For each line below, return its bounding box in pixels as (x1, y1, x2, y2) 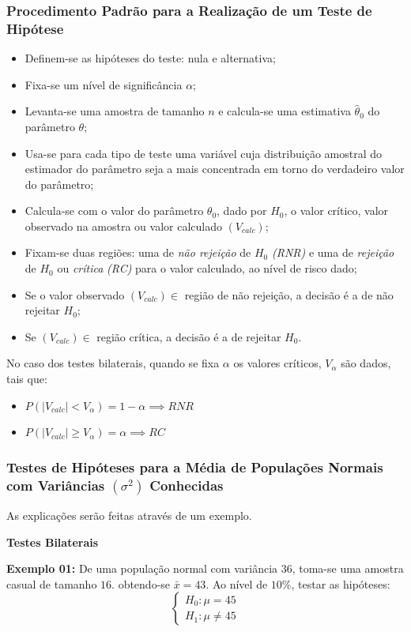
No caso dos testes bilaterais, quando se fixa (6, 355, 220, 371)
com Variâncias (6, 475, 105, 495)
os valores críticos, (233, 355, 322, 371)
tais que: (6, 371, 47, 387)
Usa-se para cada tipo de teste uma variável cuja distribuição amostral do (25, 145, 383, 161)
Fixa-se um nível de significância (25, 76, 183, 92)
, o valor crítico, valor (284, 202, 389, 219)
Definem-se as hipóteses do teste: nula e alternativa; (25, 50, 276, 66)
